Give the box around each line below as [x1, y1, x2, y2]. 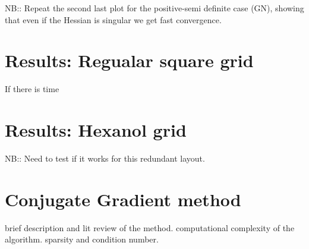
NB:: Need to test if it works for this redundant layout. [5, 152, 205, 165]
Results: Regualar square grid [5, 48, 254, 73]
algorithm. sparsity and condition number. [5, 233, 159, 245]
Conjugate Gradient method [5, 187, 241, 211]
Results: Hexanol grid [5, 118, 187, 142]
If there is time [5, 83, 59, 95]
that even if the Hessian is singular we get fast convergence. [5, 13, 222, 26]
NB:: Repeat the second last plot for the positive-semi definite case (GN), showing [5, 2, 304, 14]
